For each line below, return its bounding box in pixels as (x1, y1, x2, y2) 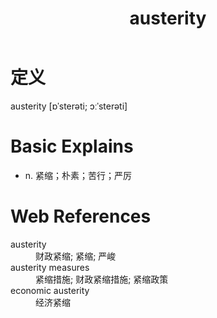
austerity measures (10, 261, 90, 273)
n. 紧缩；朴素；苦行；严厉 (24, 169, 133, 181)
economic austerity (10, 284, 90, 296)
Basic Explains (10, 135, 134, 158)
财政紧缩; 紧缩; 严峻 (35, 250, 117, 262)
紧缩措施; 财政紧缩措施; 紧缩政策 (35, 273, 169, 285)
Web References (10, 205, 152, 228)
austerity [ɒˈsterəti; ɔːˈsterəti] (10, 100, 128, 112)
